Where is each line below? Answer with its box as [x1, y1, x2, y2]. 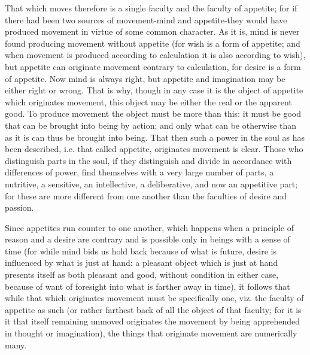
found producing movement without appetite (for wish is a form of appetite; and [5, 37, 300, 49]
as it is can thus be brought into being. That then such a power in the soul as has [5, 131, 305, 143]
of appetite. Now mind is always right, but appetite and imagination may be [5, 72, 285, 84]
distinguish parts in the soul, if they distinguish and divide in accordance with [5, 154, 292, 166]
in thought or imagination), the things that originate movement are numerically [5, 327, 297, 339]
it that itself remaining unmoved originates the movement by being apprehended [5, 315, 300, 327]
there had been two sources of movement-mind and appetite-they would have [5, 13, 287, 26]
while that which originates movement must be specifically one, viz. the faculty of [5, 292, 304, 304]
